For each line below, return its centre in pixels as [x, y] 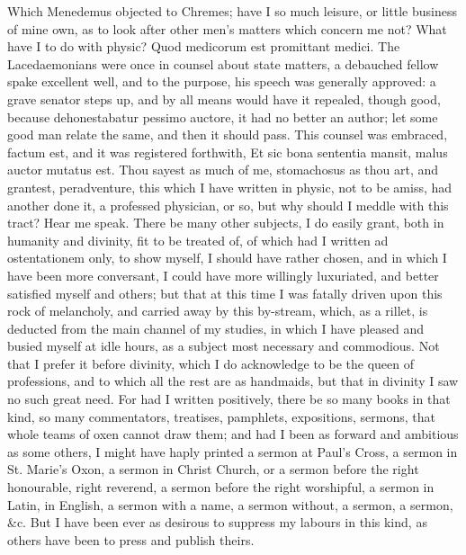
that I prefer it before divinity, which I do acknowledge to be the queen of [211, 363]
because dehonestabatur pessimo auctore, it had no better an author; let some [223, 116]
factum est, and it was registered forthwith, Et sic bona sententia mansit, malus [228, 152]
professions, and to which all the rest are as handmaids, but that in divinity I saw [233, 381]
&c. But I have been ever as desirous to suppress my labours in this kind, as [217, 522]
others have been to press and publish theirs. [131, 539]
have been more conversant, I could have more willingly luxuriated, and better [223, 275]
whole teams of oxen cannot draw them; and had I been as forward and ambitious [233, 434]
